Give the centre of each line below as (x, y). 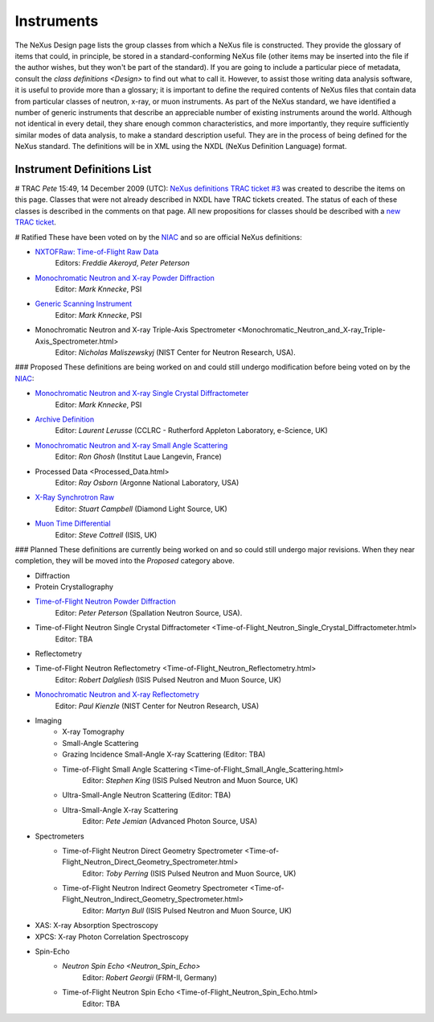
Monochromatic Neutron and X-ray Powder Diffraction (125, 278)
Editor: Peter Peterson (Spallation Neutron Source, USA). (149, 612)
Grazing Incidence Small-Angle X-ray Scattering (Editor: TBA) (164, 754)
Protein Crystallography (74, 587)
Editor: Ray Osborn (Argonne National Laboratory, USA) (147, 482)
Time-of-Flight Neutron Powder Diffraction (105, 602)
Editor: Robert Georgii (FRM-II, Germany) (149, 977)
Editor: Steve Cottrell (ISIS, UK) (106, 534)
